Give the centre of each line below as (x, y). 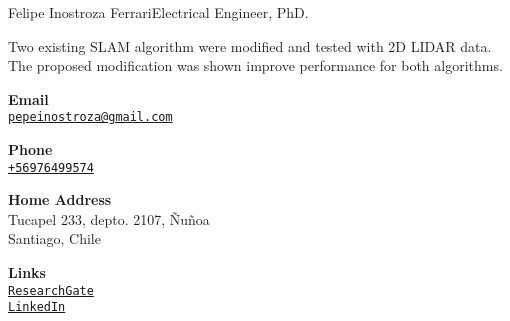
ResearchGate (51, 290)
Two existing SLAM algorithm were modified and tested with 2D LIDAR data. (250, 45)
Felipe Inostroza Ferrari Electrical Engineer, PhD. (158, 12)
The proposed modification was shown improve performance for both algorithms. (255, 65)
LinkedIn (37, 307)
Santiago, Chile (54, 238)
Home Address (60, 199)
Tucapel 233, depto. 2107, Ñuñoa (109, 218)
